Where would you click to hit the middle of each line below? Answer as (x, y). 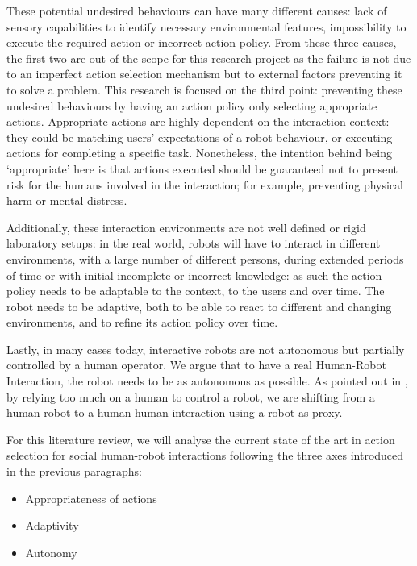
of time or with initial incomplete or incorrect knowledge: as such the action (194, 275)
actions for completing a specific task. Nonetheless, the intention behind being (199, 153)
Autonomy (51, 552)
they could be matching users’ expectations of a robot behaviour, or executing (200, 137)
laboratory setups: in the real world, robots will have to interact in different (194, 243)
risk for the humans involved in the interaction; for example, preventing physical (205, 184)
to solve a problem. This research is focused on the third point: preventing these (204, 89)
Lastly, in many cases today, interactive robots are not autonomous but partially (206, 349)
